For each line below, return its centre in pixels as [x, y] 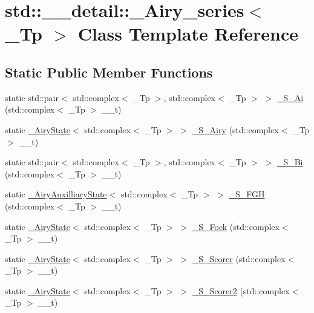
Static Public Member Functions [109, 72]
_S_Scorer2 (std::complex [241, 290]
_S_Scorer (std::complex [239, 258]
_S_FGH [247, 194]
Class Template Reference [188, 34]
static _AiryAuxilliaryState [56, 194]
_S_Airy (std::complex [235, 129]
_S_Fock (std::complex [236, 226]
